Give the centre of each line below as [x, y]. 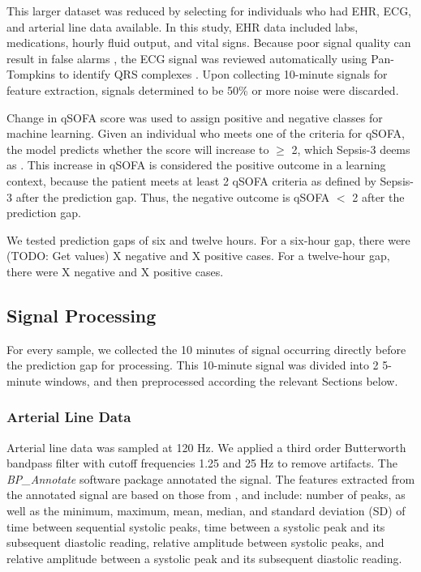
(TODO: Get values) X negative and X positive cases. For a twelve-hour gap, [198, 256]
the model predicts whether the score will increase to [138, 149]
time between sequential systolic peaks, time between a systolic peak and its [196, 526]
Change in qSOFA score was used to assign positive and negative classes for [195, 117]
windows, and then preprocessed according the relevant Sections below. [221, 380]
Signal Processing [82, 315]
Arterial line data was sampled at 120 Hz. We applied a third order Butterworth [206, 447]
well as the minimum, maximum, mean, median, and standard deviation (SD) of [206, 511]
